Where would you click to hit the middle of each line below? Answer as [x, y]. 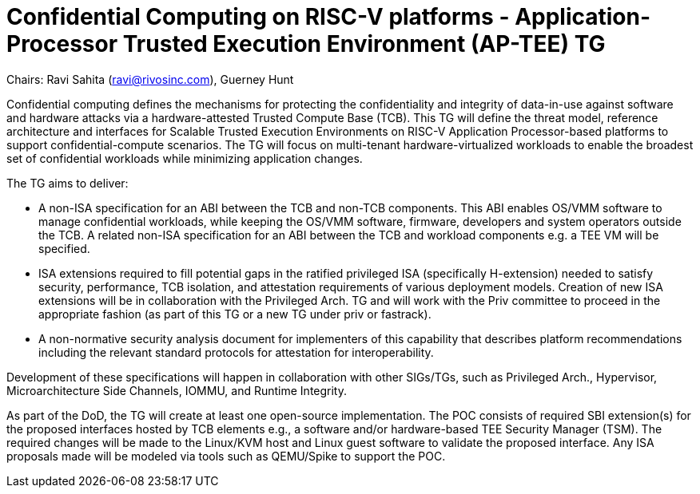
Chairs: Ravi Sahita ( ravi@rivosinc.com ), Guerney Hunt [150, 79]
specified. [64, 248]
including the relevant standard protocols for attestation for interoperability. [236, 352]
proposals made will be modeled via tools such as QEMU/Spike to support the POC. [226, 456]
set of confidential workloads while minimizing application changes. [185, 158]
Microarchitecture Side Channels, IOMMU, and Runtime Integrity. [177, 390]
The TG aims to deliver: [68, 183]
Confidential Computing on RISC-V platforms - [258, 17]
